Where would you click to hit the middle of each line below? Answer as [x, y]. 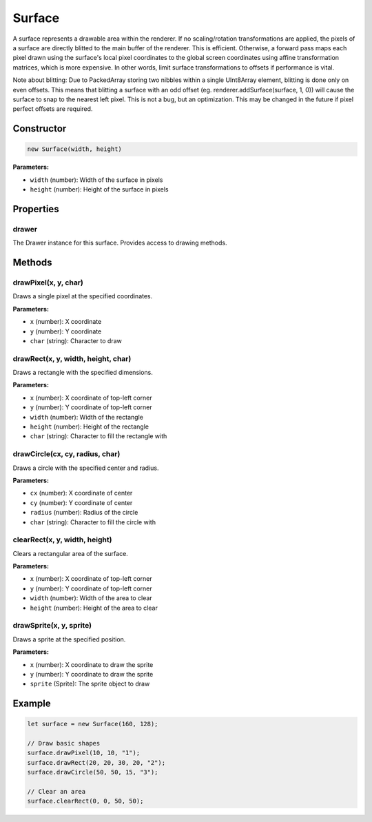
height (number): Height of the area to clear [94, 608]
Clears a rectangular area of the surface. [71, 553]
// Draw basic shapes [64, 743]
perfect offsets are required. [53, 109]
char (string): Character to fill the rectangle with [99, 436]
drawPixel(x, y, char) [48, 282]
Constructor [40, 129]
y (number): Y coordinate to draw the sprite [92, 674]
